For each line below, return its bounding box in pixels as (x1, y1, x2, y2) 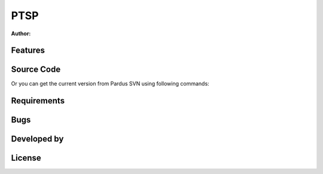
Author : (11, 30, 31, 37)
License (11, 153, 41, 163)
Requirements (11, 96, 65, 106)
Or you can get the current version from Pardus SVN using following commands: (11, 80, 209, 87)
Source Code (11, 65, 61, 75)
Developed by (11, 134, 64, 144)
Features (11, 45, 45, 56)
